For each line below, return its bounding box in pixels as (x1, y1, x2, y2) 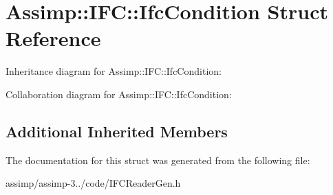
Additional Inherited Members (6, 120, 228, 141)
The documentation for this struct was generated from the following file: (6, 152, 310, 167)
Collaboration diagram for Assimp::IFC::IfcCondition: (6, 87, 232, 101)
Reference (6, 24, 101, 52)
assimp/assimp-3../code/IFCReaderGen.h (6, 176, 181, 190)
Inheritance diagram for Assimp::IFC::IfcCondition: (6, 64, 222, 78)
